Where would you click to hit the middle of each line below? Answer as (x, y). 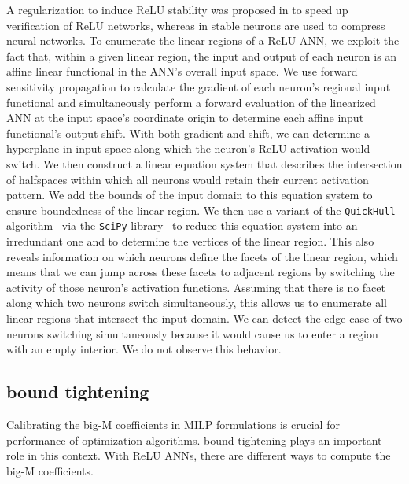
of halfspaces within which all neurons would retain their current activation (188, 179)
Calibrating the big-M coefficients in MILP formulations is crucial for (173, 424)
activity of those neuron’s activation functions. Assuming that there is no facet (196, 287)
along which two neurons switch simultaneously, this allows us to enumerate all (197, 303)
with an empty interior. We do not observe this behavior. (144, 349)
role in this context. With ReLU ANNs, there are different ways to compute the (199, 455)
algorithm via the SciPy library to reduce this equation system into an (182, 225)
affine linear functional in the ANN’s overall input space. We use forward (182, 71)
